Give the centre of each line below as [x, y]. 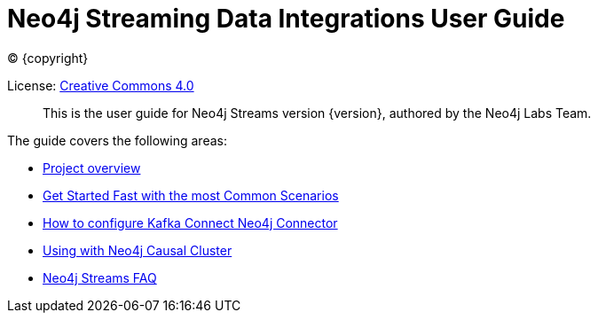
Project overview [92, 168]
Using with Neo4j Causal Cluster [138, 250]
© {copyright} [48, 58]
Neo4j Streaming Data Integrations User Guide [286, 19]
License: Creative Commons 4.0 [101, 85]
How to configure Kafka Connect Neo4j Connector [190, 222]
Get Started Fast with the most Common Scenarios [191, 195]
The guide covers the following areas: [117, 140]
